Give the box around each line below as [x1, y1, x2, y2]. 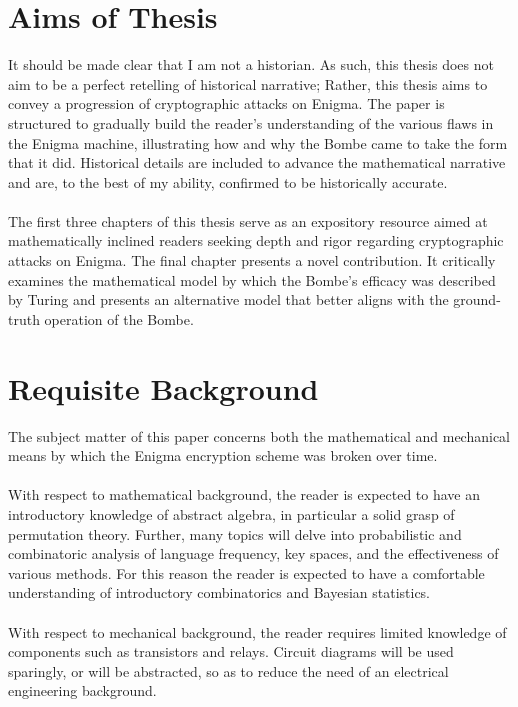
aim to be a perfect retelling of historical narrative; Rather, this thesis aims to [8, 73, 488, 94]
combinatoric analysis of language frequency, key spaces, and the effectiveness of [8, 543, 499, 564]
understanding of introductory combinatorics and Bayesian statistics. [8, 582, 431, 603]
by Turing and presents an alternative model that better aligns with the [8, 289, 449, 310]
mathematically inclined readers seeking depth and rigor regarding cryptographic [8, 230, 504, 251]
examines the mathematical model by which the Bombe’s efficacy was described [8, 269, 496, 290]
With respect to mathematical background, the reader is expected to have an [8, 484, 481, 505]
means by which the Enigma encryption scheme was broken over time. [8, 445, 438, 466]
